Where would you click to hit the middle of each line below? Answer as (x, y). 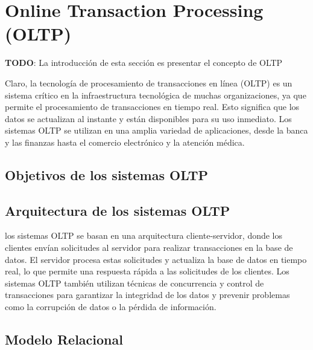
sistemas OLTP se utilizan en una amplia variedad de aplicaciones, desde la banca (156, 130)
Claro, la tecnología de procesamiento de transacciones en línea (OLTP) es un (149, 83)
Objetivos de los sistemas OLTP (106, 174)
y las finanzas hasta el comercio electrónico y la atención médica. (125, 142)
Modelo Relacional (64, 339)
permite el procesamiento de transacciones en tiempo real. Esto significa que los (152, 107)
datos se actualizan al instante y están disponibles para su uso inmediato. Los (148, 118)
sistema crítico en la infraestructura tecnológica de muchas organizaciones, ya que (156, 95)
